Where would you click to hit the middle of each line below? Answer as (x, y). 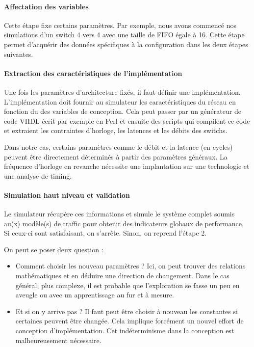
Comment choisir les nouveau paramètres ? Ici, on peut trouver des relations (130, 266)
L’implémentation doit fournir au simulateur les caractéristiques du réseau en (120, 101)
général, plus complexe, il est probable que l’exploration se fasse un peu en (127, 285)
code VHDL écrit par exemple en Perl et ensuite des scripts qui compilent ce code (127, 120)
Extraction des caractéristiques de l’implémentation (93, 73)
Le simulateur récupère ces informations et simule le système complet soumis (119, 214)
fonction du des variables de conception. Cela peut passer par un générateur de (123, 111)
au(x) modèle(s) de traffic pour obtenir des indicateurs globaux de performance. (124, 223)
